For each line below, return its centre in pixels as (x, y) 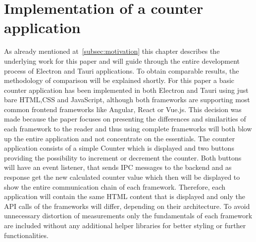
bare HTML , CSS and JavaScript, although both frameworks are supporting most (127, 100)
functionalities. (26, 235)
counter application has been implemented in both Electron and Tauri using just (126, 90)
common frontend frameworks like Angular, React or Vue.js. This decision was (123, 109)
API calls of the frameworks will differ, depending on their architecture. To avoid (127, 206)
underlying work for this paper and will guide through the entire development (122, 60)
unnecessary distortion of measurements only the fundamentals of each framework (128, 216)
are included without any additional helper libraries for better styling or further (125, 225)
